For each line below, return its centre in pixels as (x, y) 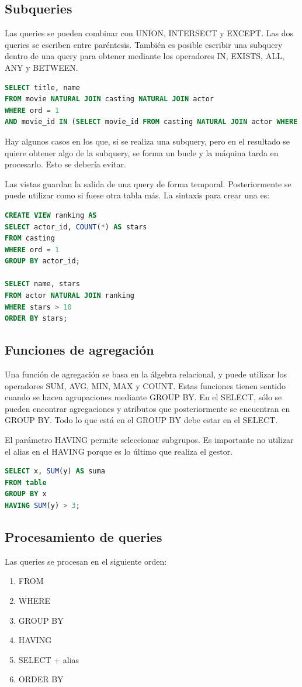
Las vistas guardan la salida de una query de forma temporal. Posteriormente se (148, 183)
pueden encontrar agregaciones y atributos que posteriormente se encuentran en (147, 408)
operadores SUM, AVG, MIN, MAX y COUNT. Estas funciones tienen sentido (145, 385)
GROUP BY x (26, 494)
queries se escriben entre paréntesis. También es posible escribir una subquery (144, 44)
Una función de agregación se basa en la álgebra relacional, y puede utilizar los (146, 374)
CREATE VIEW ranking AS (51, 215)
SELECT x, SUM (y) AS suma (55, 471)
